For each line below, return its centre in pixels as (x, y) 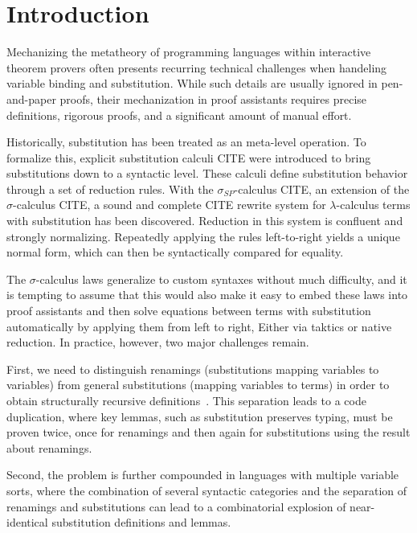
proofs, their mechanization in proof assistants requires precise (213, 98)
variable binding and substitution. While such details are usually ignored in (192, 83)
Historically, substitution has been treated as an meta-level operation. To (186, 142)
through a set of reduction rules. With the (110, 189)
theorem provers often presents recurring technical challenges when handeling (197, 67)
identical (27, 522)
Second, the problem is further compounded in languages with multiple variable (203, 475)
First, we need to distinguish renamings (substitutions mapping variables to (193, 369)
